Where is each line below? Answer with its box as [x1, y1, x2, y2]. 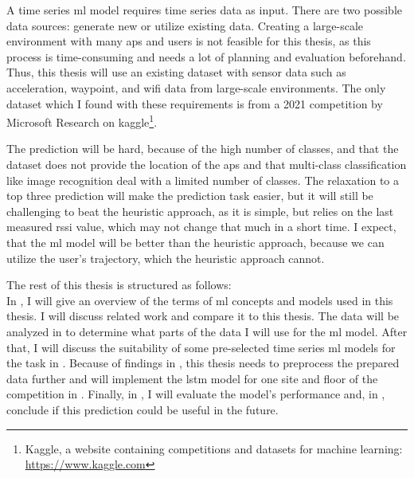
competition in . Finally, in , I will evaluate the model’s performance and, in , [6, 386, 385, 402]
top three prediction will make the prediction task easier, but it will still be [6, 187, 373, 204]
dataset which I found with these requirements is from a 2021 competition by [6, 95, 383, 112]
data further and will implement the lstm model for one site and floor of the [6, 370, 378, 386]
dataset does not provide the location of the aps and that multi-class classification [6, 156, 407, 172]
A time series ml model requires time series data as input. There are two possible [6, 2, 402, 18]
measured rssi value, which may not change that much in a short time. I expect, [6, 218, 396, 235]
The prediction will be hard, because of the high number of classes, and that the [6, 140, 399, 157]
